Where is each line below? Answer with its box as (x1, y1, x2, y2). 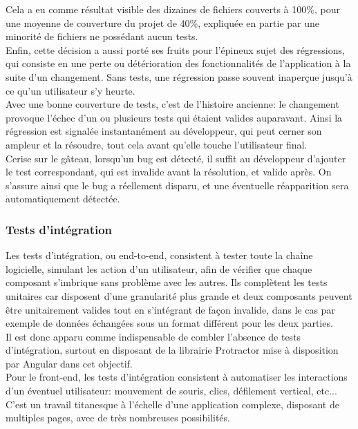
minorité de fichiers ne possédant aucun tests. (6, 29, 198, 44)
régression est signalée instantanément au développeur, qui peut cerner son (6, 124, 322, 138)
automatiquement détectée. (6, 191, 120, 206)
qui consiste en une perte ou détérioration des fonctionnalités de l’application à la (6, 56, 351, 70)
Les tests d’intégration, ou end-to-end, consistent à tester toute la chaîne (6, 248, 313, 263)
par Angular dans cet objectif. (6, 356, 133, 370)
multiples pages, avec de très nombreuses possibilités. (6, 410, 230, 425)
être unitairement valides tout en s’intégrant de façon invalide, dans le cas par (6, 302, 335, 316)
